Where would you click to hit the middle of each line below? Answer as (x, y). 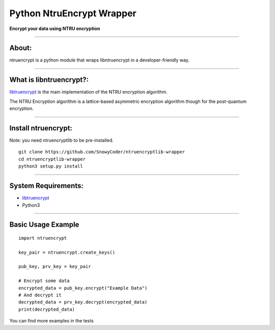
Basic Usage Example (44, 225)
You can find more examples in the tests (51, 321)
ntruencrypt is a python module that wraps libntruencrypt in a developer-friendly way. (99, 60)
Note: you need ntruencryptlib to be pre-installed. (62, 141)
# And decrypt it (40, 295)
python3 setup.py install (51, 166)
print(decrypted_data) (47, 309)
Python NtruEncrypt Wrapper (73, 13)
